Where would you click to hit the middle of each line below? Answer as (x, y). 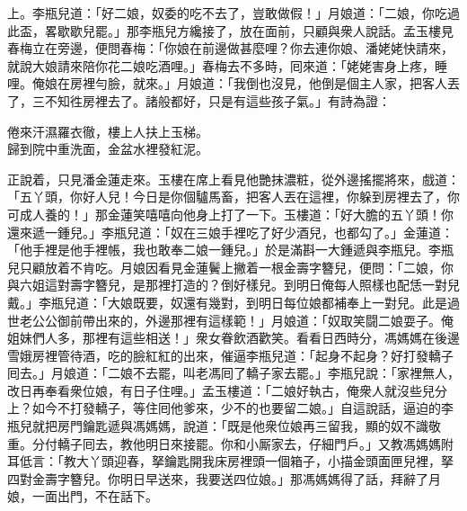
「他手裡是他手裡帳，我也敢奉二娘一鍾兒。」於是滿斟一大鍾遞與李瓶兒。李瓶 (230, 250)
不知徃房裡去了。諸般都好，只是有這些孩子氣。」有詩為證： (217, 100)
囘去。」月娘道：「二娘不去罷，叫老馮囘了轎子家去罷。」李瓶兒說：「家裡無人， (233, 373)
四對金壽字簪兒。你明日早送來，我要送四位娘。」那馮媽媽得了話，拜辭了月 (224, 478)
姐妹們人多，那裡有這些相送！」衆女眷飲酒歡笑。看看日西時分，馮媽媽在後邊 (233, 338)
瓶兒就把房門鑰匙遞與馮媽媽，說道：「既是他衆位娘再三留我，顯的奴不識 (218, 426)
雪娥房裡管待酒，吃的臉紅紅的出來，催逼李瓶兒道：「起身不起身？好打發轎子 (230, 355)
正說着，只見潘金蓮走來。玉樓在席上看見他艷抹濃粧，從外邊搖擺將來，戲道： (233, 179)
